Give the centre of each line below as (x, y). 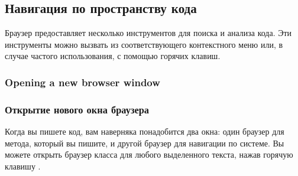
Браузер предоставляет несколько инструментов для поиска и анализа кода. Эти (148, 33)
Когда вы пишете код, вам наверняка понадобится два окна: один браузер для (145, 131)
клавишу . (23, 166)
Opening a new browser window (82, 82)
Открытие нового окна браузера (77, 109)
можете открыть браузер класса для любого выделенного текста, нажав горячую (149, 154)
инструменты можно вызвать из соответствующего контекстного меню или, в (144, 44)
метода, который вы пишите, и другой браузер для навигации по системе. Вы (145, 143)
